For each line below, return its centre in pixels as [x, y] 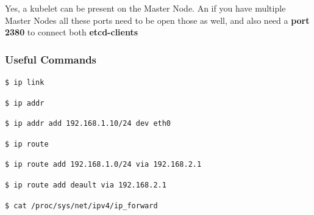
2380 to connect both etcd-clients [72, 32]
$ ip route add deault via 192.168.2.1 [86, 185]
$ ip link [25, 82]
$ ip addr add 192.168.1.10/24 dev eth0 [88, 124]
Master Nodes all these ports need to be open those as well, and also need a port [157, 20]
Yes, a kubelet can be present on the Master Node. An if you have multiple [145, 8]
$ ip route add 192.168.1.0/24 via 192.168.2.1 [103, 165]
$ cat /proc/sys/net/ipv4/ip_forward [81, 206]
